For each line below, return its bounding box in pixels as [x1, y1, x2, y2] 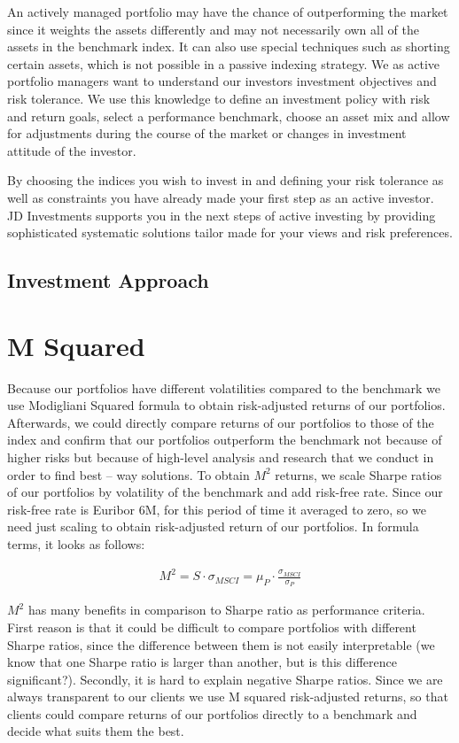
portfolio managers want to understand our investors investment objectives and [7, 72, 437, 90]
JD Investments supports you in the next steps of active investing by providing [7, 205, 436, 224]
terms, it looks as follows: [7, 534, 145, 553]
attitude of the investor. [7, 141, 136, 159]
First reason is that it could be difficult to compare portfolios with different [7, 617, 416, 636]
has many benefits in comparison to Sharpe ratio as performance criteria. [27, 600, 425, 619]
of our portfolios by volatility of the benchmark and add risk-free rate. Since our [7, 483, 443, 501]
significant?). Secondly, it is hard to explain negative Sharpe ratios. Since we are [7, 669, 443, 688]
